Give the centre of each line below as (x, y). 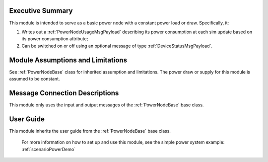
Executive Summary (41, 11)
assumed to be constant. (34, 79)
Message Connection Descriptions (64, 93)
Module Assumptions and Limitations (68, 60)
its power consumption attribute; (55, 39)
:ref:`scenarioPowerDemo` (49, 149)
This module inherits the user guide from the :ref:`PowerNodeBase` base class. (90, 131)
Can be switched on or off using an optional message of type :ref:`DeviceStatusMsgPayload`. (117, 46)
